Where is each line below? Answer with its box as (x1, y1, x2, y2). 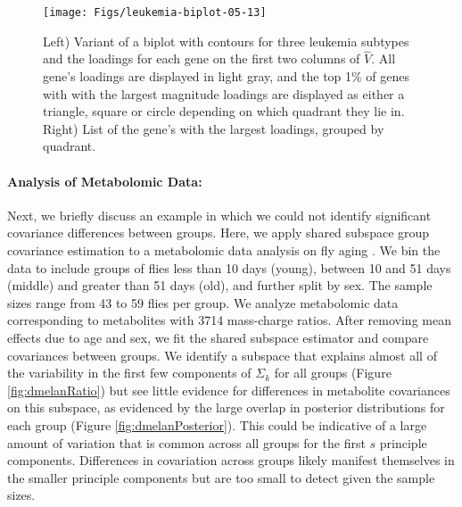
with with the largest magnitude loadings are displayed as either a (43, 84, 405, 103)
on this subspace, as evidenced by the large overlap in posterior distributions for (7, 398, 445, 417)
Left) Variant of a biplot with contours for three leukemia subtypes (43, 31, 409, 50)
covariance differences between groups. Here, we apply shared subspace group (7, 223, 430, 242)
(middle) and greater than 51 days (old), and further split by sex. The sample (7, 276, 433, 295)
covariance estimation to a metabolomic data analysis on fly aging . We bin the (7, 241, 441, 260)
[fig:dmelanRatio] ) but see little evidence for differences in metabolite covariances (7, 380, 450, 399)
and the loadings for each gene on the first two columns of (43, 49, 360, 68)
